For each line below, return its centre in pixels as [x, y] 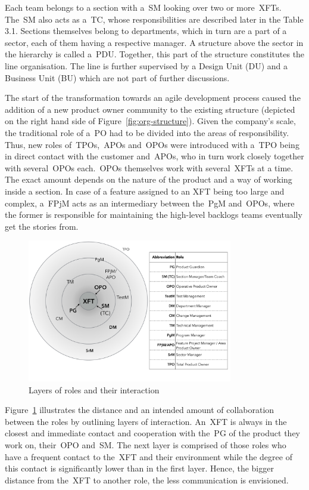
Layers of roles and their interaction [94, 389]
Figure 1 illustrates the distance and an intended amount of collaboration [140, 410]
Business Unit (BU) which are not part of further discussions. [117, 77]
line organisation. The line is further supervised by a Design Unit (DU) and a [146, 65]
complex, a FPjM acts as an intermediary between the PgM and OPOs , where [150, 203]
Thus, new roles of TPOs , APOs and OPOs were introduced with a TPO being [152, 144]
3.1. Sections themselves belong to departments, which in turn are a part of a [146, 31]
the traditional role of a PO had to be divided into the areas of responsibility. [147, 132]
